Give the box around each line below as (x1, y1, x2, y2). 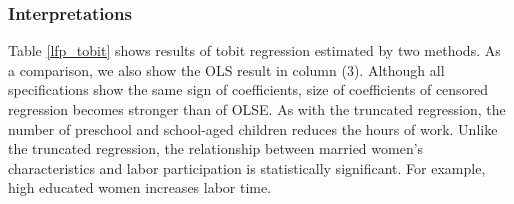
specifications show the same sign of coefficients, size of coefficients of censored (8, 79, 489, 100)
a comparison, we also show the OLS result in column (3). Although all (8, 59, 445, 80)
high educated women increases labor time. (8, 177, 272, 198)
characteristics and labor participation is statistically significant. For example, (8, 157, 486, 178)
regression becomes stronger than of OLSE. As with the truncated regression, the (8, 99, 506, 119)
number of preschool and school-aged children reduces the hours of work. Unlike (8, 118, 498, 139)
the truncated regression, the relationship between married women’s (8, 138, 424, 159)
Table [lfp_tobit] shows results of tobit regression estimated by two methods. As (8, 40, 501, 61)
